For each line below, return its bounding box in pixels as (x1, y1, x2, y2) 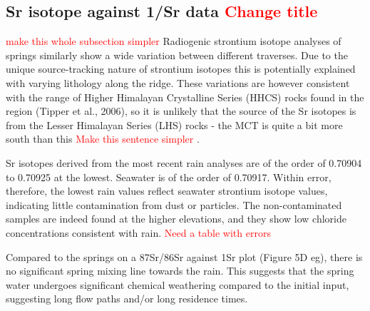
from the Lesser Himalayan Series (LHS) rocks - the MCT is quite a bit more (6, 117, 343, 132)
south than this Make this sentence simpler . (6, 131, 200, 146)
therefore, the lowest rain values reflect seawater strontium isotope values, (6, 183, 328, 198)
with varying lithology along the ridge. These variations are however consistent (6, 75, 350, 90)
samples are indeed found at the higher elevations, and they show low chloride (6, 211, 346, 226)
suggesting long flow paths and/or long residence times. (6, 291, 248, 306)
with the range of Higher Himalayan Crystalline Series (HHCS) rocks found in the (6, 89, 364, 104)
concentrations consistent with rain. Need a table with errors (6, 225, 271, 240)
